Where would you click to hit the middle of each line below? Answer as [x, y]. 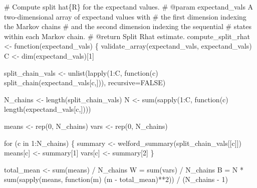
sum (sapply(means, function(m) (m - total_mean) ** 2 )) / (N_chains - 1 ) [116, 179]
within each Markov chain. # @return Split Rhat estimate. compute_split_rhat [127, 36]
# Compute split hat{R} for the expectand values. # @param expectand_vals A [129, 7]
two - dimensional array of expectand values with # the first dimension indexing [125, 16]
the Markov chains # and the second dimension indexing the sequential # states [128, 26]
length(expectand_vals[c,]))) [48, 109]
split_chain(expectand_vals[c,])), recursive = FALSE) [85, 82]
